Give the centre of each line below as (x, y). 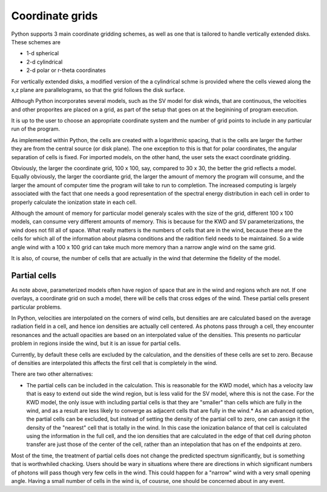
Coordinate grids (54, 16)
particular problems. (36, 307)
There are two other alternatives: (52, 374)
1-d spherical (43, 53)
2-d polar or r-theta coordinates (66, 70)
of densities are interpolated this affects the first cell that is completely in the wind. (114, 362)
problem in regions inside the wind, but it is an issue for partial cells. (96, 343)
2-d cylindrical (45, 62)
